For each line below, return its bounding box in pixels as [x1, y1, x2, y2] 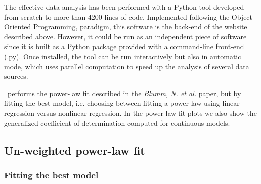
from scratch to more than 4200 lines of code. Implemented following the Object [4, 11, 253, 22]
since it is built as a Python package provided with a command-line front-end [4, 41, 244, 52]
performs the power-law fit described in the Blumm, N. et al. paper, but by [7, 87, 241, 98]
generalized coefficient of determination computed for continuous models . [4, 117, 230, 128]
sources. [4, 71, 28, 81]
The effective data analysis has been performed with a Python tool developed [4, 2, 244, 12]
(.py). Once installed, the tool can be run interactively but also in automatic [4, 51, 241, 61]
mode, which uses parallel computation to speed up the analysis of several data [4, 61, 249, 71]
